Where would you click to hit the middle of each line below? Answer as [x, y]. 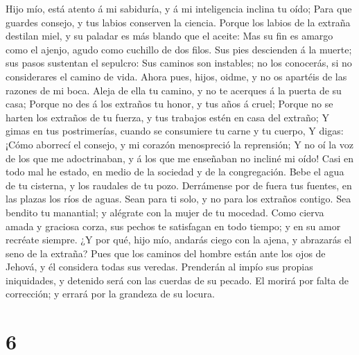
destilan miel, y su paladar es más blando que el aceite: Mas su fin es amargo [169, 36]
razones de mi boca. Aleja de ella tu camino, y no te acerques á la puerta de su [174, 90]
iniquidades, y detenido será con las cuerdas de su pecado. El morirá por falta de [177, 280]
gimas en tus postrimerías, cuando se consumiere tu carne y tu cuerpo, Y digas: [175, 131]
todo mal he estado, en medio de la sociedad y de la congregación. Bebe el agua [175, 172]
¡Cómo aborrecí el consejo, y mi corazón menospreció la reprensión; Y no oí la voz [180, 144]
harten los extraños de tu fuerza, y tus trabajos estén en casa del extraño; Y [167, 117]
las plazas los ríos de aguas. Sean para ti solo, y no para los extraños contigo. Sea [178, 199]
